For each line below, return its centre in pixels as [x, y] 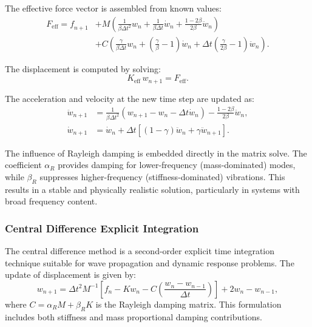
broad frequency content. [51, 201]
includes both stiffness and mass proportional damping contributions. [134, 316]
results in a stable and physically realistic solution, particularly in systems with [152, 189]
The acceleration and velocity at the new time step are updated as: [130, 98]
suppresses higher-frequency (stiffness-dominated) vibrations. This [162, 176]
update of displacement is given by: [70, 275]
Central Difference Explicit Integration [102, 228]
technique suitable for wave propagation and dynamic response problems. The [150, 262]
